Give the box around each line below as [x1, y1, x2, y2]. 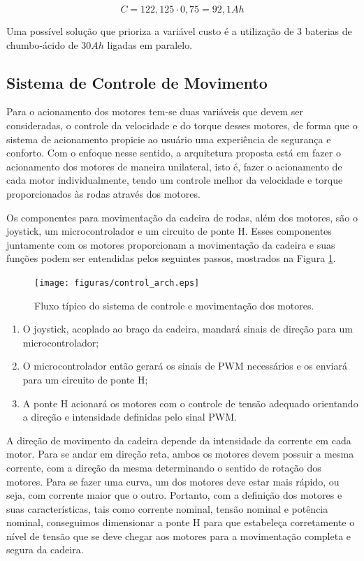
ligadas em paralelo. [107, 37, 193, 52]
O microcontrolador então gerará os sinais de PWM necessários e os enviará [22, 358, 347, 373]
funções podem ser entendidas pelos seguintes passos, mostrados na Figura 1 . [6, 251, 336, 265]
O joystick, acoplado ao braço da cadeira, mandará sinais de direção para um [22, 321, 353, 336]
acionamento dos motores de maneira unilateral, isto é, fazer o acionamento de [6, 159, 342, 173]
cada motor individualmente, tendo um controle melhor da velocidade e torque [6, 173, 343, 187]
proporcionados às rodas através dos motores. [6, 186, 201, 201]
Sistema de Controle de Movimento [6, 71, 268, 93]
